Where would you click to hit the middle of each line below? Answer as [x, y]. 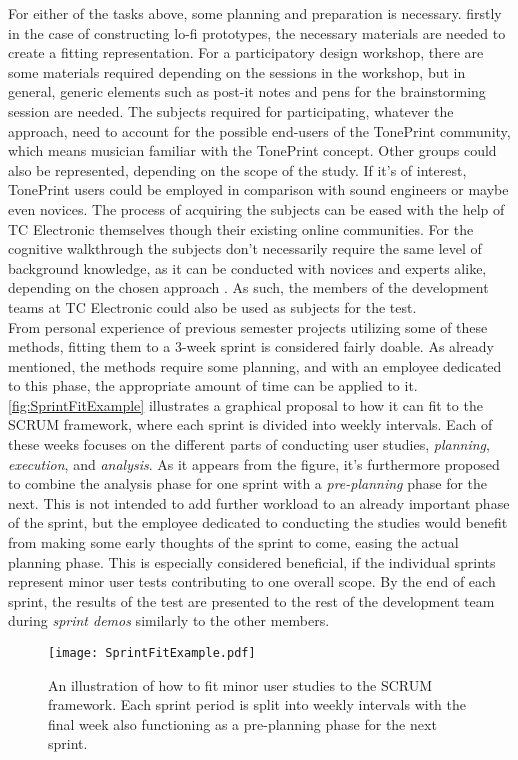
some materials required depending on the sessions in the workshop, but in [237, 71]
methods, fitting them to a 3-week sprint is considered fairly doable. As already [251, 346]
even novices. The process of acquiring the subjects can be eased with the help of [256, 208]
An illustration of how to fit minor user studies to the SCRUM [240, 684]
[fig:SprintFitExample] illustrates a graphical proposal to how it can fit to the [245, 404]
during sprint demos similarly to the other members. [169, 620]
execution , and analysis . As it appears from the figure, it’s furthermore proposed [254, 463]
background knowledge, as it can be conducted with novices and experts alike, [247, 267]
